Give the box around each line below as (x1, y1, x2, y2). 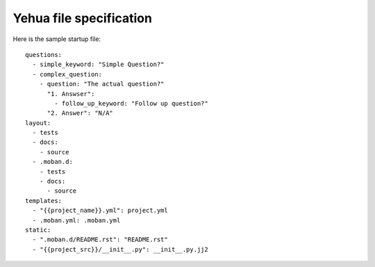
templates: (25, 197, 62, 204)
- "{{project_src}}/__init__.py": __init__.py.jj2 (32, 245, 208, 253)
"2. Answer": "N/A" (47, 109, 114, 118)
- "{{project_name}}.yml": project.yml (32, 207, 168, 215)
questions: (25, 51, 62, 58)
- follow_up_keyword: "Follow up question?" (54, 99, 208, 107)
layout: (25, 119, 51, 127)
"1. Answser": (47, 90, 95, 97)
